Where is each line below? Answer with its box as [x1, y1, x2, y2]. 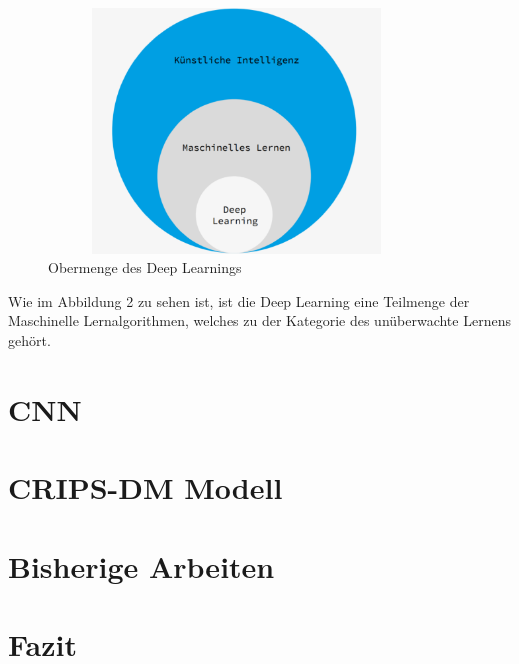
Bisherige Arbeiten [8, 545, 275, 586]
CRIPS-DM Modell [8, 467, 283, 508]
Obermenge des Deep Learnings [48, 257, 242, 278]
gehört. [8, 330, 51, 351]
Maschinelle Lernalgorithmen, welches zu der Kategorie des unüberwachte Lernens [8, 310, 511, 331]
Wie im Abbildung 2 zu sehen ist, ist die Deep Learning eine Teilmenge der [8, 290, 470, 311]
